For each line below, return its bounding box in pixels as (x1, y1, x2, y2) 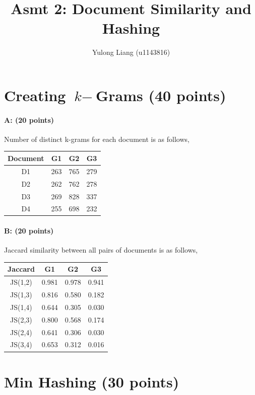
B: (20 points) (4, 225, 54, 236)
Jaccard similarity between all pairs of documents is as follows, (4, 245, 198, 255)
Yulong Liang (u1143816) (92, 47, 170, 57)
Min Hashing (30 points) (4, 371, 179, 391)
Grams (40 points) (95, 85, 226, 105)
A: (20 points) (4, 114, 54, 125)
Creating (4, 85, 66, 105)
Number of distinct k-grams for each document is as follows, (4, 133, 189, 144)
